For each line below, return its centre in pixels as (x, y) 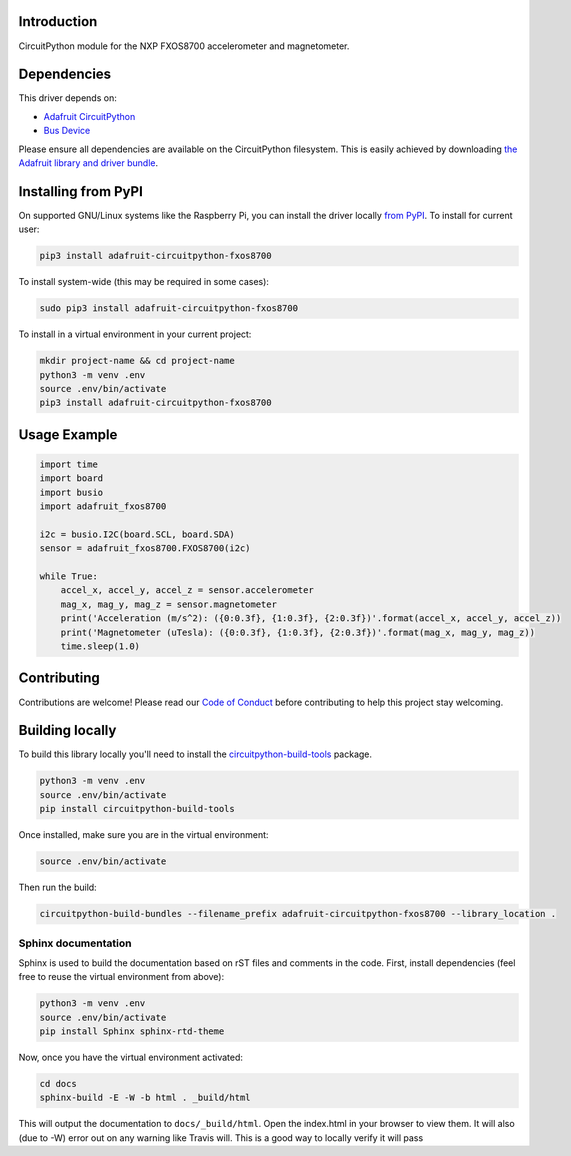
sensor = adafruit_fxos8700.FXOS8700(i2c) (145, 548)
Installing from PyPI (81, 191)
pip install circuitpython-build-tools (137, 809)
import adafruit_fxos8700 (103, 506)
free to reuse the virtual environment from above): (121, 977)
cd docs (58, 1084)
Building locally (67, 730)
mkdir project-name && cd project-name (137, 361)
